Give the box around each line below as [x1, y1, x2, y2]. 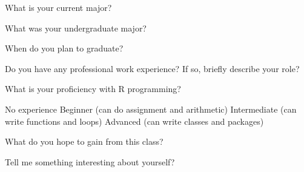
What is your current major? [5, 1, 112, 13]
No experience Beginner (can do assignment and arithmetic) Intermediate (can [5, 102, 297, 115]
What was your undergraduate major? [5, 21, 147, 34]
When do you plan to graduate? [5, 42, 124, 55]
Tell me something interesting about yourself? [5, 155, 175, 168]
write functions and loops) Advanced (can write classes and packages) [5, 114, 264, 127]
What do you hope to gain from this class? [5, 135, 164, 148]
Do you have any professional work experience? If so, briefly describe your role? [5, 62, 300, 74]
